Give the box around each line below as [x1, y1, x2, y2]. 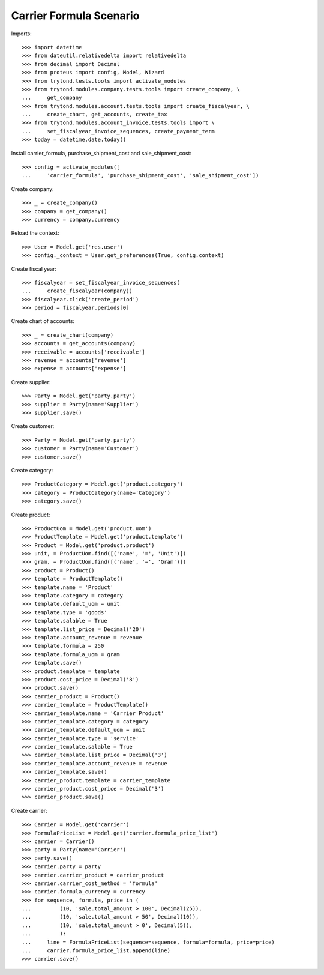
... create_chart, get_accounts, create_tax [22, 111, 167, 118]
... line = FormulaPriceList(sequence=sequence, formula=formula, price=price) [22, 938, 275, 946]
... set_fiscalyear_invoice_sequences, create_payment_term [22, 128, 215, 134]
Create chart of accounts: [11, 318, 75, 325]
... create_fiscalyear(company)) [22, 288, 133, 294]
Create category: [11, 466, 53, 474]
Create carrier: [11, 807, 47, 814]
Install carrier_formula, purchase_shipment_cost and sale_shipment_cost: [11, 149, 192, 157]
